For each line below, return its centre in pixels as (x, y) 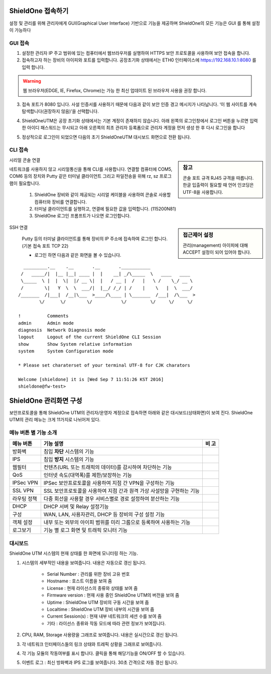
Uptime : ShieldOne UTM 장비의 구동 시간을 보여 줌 (98, 602)
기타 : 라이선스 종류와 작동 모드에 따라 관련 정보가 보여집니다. (106, 623)
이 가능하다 (20, 30)
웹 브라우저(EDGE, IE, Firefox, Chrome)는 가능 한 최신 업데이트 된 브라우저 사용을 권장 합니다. (115, 90)
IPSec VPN (25, 483)
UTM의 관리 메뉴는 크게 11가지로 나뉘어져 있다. (55, 420)
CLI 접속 (19, 150)
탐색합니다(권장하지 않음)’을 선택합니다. (60, 111)
